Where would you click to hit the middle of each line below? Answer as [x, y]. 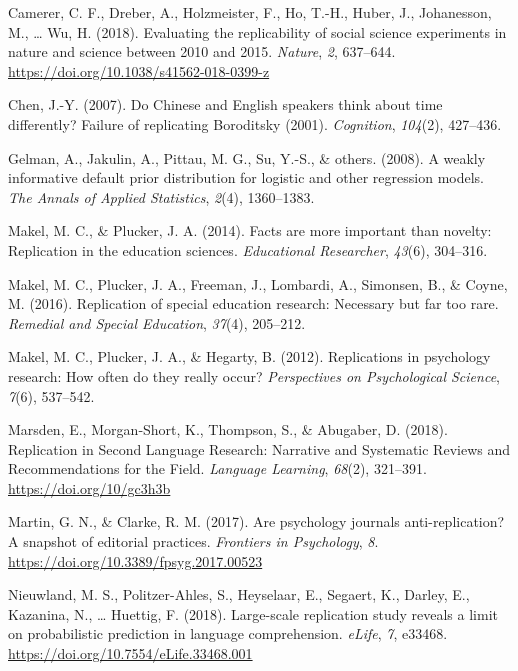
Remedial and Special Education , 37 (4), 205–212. [157, 322]
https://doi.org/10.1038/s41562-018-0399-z [139, 70]
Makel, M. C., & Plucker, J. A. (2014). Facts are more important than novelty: [250, 230]
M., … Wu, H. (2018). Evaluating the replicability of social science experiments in [257, 31]
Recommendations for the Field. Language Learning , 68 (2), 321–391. [217, 468]
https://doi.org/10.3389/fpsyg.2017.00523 [135, 560]
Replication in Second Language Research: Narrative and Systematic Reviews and [259, 448]
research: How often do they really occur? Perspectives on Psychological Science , [254, 375]
